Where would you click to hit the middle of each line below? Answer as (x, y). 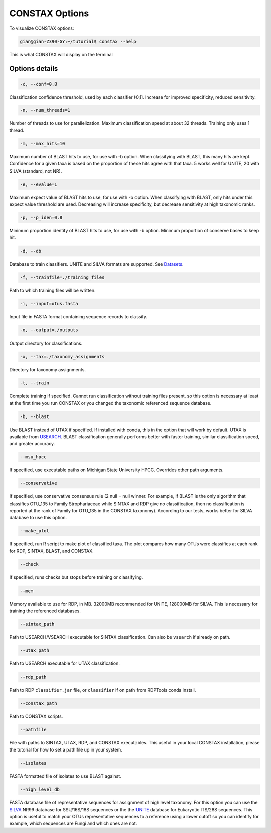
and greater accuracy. (32, 444)
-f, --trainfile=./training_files (62, 277)
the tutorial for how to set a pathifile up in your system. (66, 750)
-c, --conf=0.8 (38, 84)
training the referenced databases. (45, 611)
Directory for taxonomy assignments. (48, 370)
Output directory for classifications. (46, 343)
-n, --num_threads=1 (45, 110)
